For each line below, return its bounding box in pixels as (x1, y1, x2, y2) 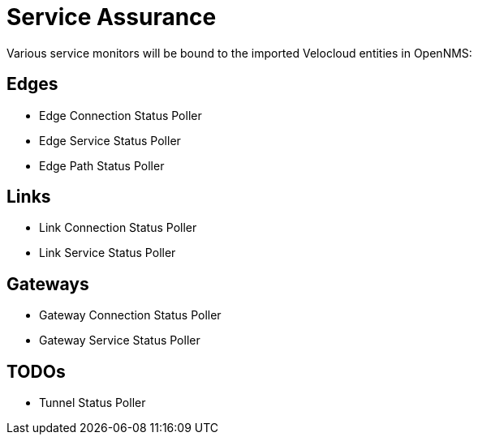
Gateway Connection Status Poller (39, 308, 222, 323)
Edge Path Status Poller (39, 158, 165, 173)
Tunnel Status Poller (39, 396, 146, 410)
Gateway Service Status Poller (39, 333, 200, 348)
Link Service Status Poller (39, 246, 176, 260)
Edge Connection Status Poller (39, 108, 202, 122)
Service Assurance (6, 3, 217, 31)
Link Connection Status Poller (39, 220, 197, 235)
